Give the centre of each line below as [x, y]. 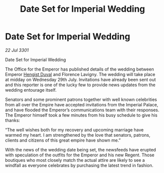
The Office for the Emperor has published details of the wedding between [80, 69]
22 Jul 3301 [17, 50]
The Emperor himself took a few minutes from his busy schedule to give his [81, 115]
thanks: [13, 120]
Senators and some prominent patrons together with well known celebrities [81, 99]
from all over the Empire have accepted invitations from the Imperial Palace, [82, 104]
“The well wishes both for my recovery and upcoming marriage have [74, 130]
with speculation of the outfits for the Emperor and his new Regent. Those [80, 155]
